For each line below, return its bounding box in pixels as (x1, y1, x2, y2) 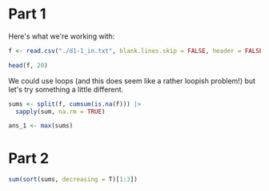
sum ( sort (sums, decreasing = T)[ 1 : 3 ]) (8, 176, 138, 184)
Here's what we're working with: (8, 31, 115, 41)
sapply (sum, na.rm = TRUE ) (15, 108, 106, 116)
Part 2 (8, 149, 50, 167)
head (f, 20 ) (8, 61, 48, 69)
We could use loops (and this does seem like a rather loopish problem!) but (8, 75, 256, 85)
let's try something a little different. (8, 84, 124, 94)
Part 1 (8, 5, 46, 23)
